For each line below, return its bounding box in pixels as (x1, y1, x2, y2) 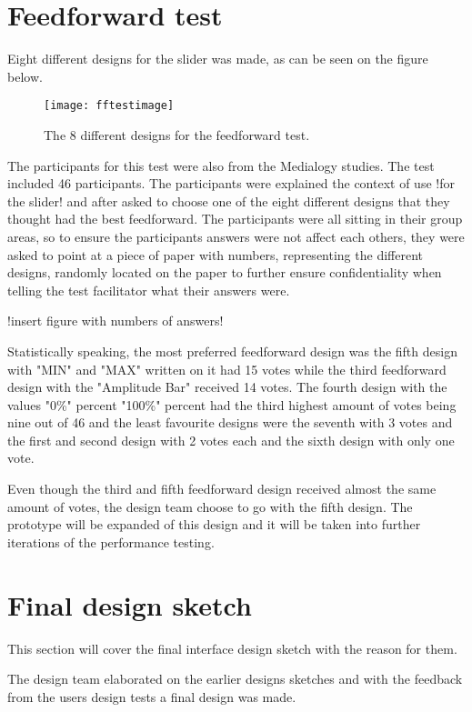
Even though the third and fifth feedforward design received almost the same (7, 479, 437, 498)
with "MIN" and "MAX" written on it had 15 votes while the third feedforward (7, 359, 447, 378)
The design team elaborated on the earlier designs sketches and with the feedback (7, 669, 463, 688)
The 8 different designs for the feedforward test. (44, 125, 310, 144)
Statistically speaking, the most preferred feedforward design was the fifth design (7, 341, 457, 360)
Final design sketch (7, 586, 252, 623)
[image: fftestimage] (44, 99, 175, 113)
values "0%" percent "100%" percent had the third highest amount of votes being (7, 395, 457, 414)
